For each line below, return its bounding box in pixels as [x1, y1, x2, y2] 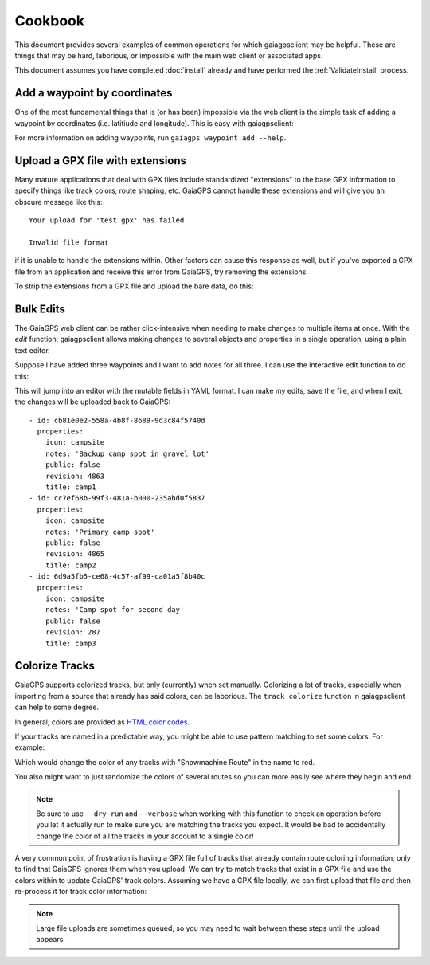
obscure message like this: [14, 197, 103, 206]
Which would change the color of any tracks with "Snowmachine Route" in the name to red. [14, 757, 315, 767]
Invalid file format [29, 237, 109, 247]
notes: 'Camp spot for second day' [45, 606, 185, 614]
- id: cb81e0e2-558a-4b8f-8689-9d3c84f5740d [29, 415, 206, 425]
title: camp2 [45, 560, 96, 570]
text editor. [14, 345, 51, 355]
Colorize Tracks [14, 659, 95, 673]
